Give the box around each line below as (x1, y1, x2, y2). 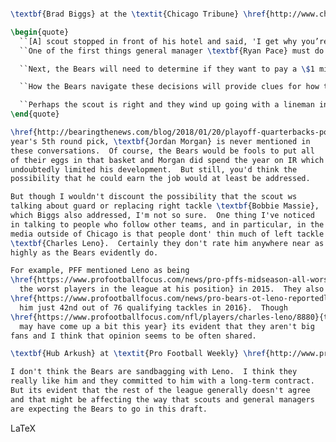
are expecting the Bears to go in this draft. (10, 404, 208, 414)
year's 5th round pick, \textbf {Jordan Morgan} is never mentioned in (10, 136, 311, 146)
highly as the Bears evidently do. (10, 247, 159, 258)
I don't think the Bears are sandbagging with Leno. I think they (10, 367, 298, 377)
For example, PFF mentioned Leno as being (10, 266, 190, 276)
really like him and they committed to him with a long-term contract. (10, 376, 315, 386)
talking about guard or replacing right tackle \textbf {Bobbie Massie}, (10, 201, 320, 211)
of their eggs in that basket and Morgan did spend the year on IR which (10, 155, 325, 165)
